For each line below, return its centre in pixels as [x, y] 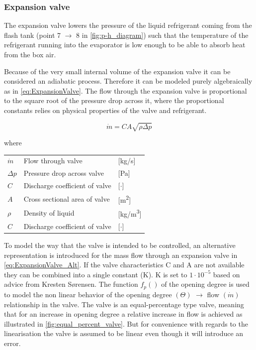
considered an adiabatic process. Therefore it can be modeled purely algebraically [128, 81]
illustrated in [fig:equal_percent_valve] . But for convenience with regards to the [126, 323]
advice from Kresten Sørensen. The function [71, 284]
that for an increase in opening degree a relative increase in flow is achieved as [123, 314]
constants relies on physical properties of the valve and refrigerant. [105, 110]
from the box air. [30, 54]
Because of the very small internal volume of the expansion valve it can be [117, 71]
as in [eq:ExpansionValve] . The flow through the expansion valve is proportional [126, 90]
